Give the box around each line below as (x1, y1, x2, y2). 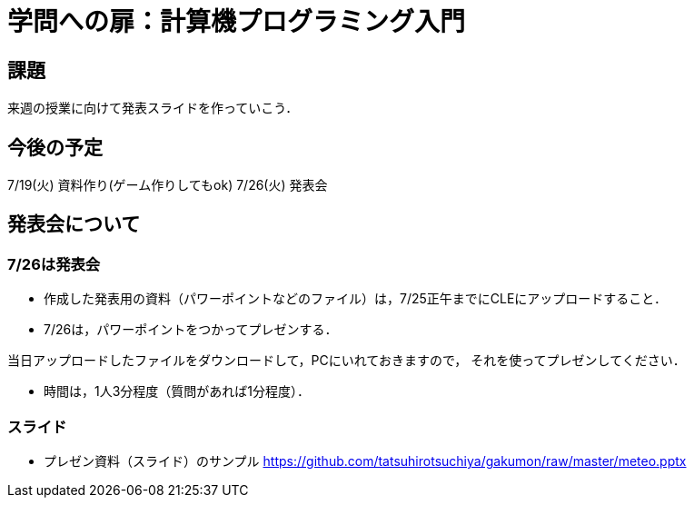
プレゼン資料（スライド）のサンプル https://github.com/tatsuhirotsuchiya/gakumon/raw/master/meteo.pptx (44, 452, 687, 469)
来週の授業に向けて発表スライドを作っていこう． (7, 100, 299, 116)
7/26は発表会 (7, 254, 101, 273)
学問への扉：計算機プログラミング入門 (7, 6, 466, 37)
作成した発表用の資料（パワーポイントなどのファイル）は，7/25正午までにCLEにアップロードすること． (44, 291, 667, 307)
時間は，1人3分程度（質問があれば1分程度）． (44, 383, 311, 400)
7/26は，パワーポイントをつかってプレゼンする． (44, 322, 338, 338)
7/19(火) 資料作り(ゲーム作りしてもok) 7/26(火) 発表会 (7, 177, 328, 193)
